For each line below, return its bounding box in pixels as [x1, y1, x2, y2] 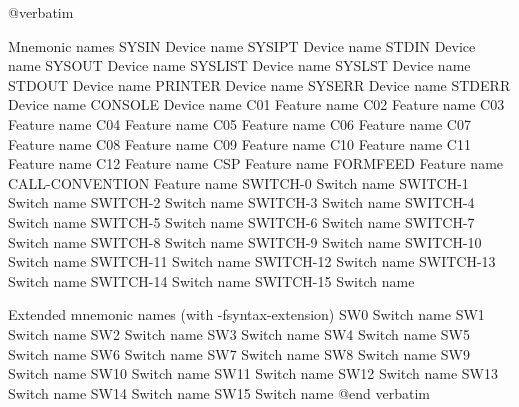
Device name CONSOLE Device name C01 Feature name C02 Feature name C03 [8, 94, 505, 115]
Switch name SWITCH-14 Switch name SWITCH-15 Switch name [8, 270, 415, 291]
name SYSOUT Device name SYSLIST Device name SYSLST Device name [8, 55, 471, 76]
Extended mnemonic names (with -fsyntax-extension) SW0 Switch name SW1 [8, 304, 485, 325]
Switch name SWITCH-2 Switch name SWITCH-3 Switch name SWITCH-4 [8, 192, 475, 213]
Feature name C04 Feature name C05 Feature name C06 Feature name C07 [8, 113, 471, 134]
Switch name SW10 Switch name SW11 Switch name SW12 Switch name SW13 [8, 363, 498, 384]
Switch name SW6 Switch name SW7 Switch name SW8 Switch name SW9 [8, 343, 470, 364]
